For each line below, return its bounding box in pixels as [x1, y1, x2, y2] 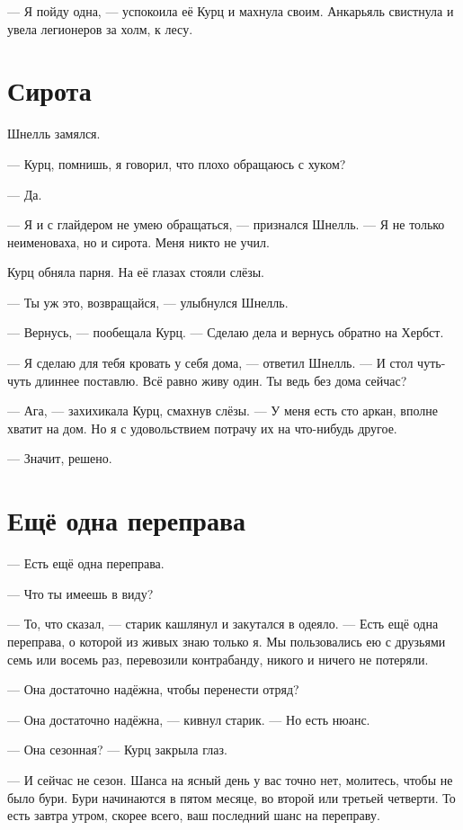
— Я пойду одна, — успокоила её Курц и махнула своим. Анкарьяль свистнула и [7, 2, 454, 20]
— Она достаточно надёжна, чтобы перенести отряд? [7, 680, 299, 699]
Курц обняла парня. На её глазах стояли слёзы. [7, 263, 264, 281]
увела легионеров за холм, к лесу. [7, 19, 193, 38]
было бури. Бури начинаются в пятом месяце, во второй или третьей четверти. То [7, 788, 456, 807]
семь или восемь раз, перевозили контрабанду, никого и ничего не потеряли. [7, 649, 429, 668]
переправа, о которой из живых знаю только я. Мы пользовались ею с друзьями [7, 631, 446, 650]
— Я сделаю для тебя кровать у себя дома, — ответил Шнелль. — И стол [7, 353, 414, 372]
